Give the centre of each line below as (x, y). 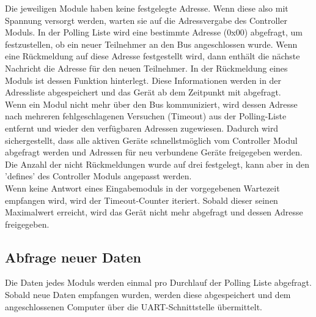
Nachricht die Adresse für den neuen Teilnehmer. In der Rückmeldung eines (146, 68)
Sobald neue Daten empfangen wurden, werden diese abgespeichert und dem (148, 295)
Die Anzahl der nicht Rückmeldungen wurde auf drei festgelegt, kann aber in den (157, 164)
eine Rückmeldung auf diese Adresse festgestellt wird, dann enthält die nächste (152, 56)
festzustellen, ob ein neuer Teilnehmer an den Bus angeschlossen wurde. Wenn (151, 44)
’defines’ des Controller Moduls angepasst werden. (98, 176)
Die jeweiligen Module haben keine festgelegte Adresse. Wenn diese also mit (147, 8)
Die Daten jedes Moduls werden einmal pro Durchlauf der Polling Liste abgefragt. (158, 282)
